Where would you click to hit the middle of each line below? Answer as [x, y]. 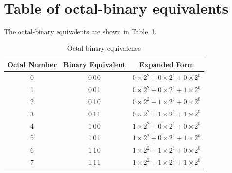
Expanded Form [166, 65]
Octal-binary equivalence [104, 48]
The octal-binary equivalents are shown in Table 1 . [80, 31]
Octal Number [32, 65]
